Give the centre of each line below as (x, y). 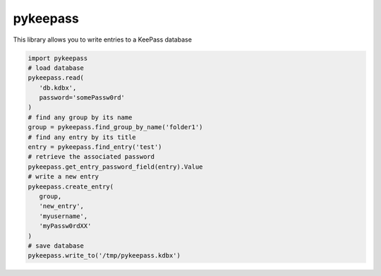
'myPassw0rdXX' (65, 226)
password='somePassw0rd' (82, 98)
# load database (56, 68)
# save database (56, 246)
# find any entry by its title (82, 137)
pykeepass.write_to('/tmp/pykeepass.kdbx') (104, 256)
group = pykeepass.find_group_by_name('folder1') (115, 127)
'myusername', (64, 216)
